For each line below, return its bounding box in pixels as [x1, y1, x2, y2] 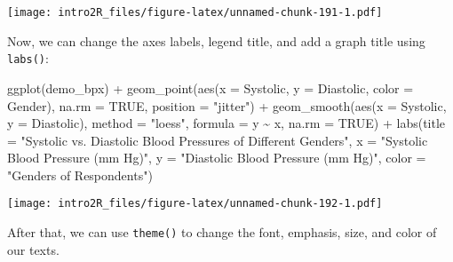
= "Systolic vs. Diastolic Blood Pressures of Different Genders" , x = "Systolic [7, 131, 428, 149]
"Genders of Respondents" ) [7, 165, 153, 184]
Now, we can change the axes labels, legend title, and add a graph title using [7, 31, 425, 50]
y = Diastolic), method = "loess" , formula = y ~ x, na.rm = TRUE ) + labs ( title [7, 114, 446, 132]
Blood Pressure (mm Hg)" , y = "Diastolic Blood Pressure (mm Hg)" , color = [7, 148, 426, 167]
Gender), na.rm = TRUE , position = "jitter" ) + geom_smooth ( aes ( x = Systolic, [7, 96, 447, 115]
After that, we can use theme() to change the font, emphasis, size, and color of [7, 223, 437, 242]
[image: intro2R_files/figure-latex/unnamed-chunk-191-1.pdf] [7, 6, 383, 19]
